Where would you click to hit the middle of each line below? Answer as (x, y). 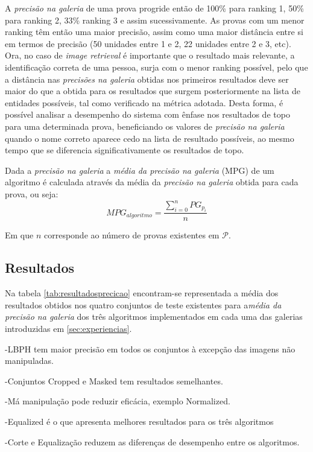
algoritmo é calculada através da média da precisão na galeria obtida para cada (152, 182)
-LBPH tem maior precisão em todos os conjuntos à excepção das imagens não (150, 349)
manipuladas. (29, 361)
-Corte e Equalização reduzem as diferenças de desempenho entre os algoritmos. (152, 441)
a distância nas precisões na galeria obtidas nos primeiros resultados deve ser (147, 79)
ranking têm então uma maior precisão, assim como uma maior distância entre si (154, 32)
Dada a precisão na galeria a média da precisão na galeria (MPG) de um (140, 170)
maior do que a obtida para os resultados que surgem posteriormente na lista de (153, 91)
